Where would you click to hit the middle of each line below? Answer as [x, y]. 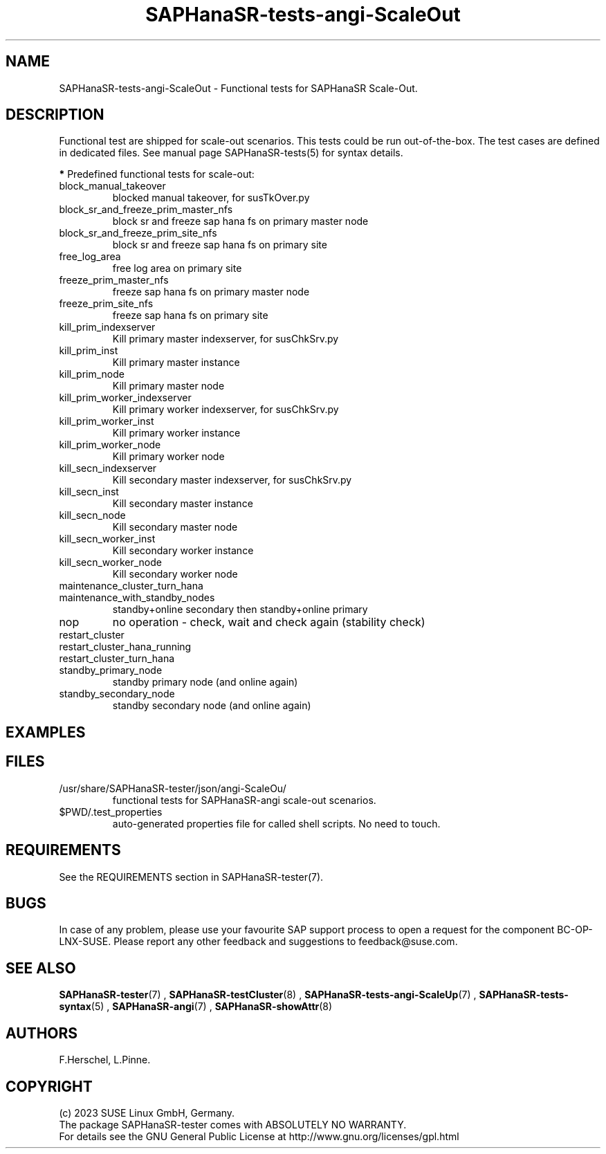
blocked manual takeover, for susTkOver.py [211, 198]
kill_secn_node [92, 515]
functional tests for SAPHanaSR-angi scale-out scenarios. [244, 800]
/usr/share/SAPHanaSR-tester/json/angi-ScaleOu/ [173, 788]
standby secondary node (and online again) [212, 706]
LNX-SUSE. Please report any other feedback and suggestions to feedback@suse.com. [258, 942]
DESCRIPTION [55, 115]
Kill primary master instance [176, 363]
